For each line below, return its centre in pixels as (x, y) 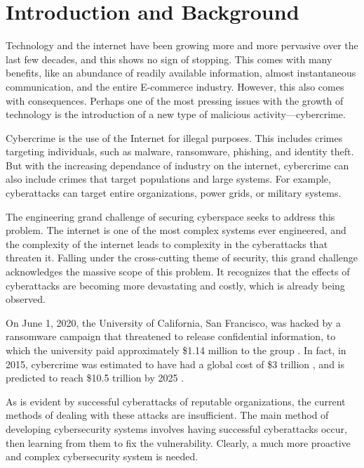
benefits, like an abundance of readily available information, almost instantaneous (181, 73)
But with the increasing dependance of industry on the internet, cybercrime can (177, 165)
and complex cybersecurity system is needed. (102, 456)
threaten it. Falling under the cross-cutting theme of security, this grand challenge (182, 258)
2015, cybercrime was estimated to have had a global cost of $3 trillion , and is (175, 364)
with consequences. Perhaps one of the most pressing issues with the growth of (175, 100)
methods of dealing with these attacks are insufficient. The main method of (167, 415)
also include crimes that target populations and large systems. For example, (168, 179)
